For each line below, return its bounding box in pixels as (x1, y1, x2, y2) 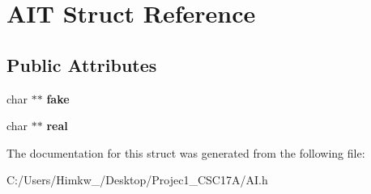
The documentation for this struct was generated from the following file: (6, 144, 365, 161)
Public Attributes (6, 52, 157, 77)
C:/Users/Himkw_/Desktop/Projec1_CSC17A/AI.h (6, 171, 268, 188)
